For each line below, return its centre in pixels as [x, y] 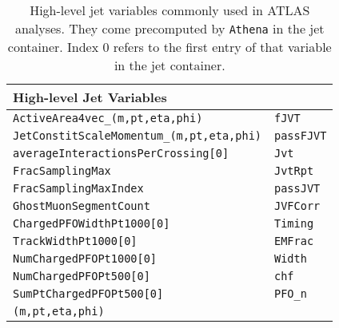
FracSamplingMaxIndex [78, 188]
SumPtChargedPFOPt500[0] [88, 294]
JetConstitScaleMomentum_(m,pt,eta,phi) [137, 136]
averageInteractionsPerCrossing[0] [121, 153]
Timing [294, 223]
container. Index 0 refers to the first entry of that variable [169, 47]
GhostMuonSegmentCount [82, 206]
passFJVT [301, 136]
